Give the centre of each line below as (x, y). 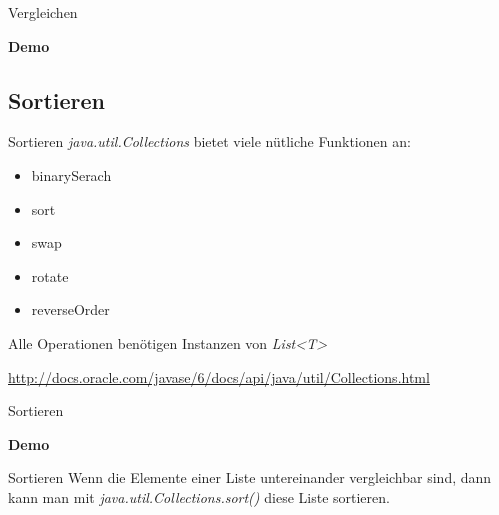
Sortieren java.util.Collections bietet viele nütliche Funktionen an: (209, 141)
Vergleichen (43, 12)
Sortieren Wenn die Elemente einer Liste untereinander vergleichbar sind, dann (250, 477)
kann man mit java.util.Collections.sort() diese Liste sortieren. (199, 496)
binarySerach (71, 174)
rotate (50, 275)
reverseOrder (70, 309)
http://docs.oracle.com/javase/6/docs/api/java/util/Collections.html (219, 376)
